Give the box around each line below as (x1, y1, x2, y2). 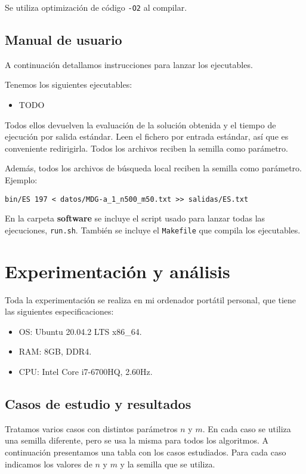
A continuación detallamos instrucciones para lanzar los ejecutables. (5, 58, 253, 70)
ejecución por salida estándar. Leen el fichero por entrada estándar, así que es (5, 130, 289, 143)
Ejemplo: (5, 174, 38, 186)
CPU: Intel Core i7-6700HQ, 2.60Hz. (18, 365, 153, 378)
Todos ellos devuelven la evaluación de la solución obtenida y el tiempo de (5, 118, 276, 131)
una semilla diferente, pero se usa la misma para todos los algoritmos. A (5, 434, 269, 447)
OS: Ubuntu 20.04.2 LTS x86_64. (18, 325, 142, 337)
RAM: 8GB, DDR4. (18, 345, 92, 358)
